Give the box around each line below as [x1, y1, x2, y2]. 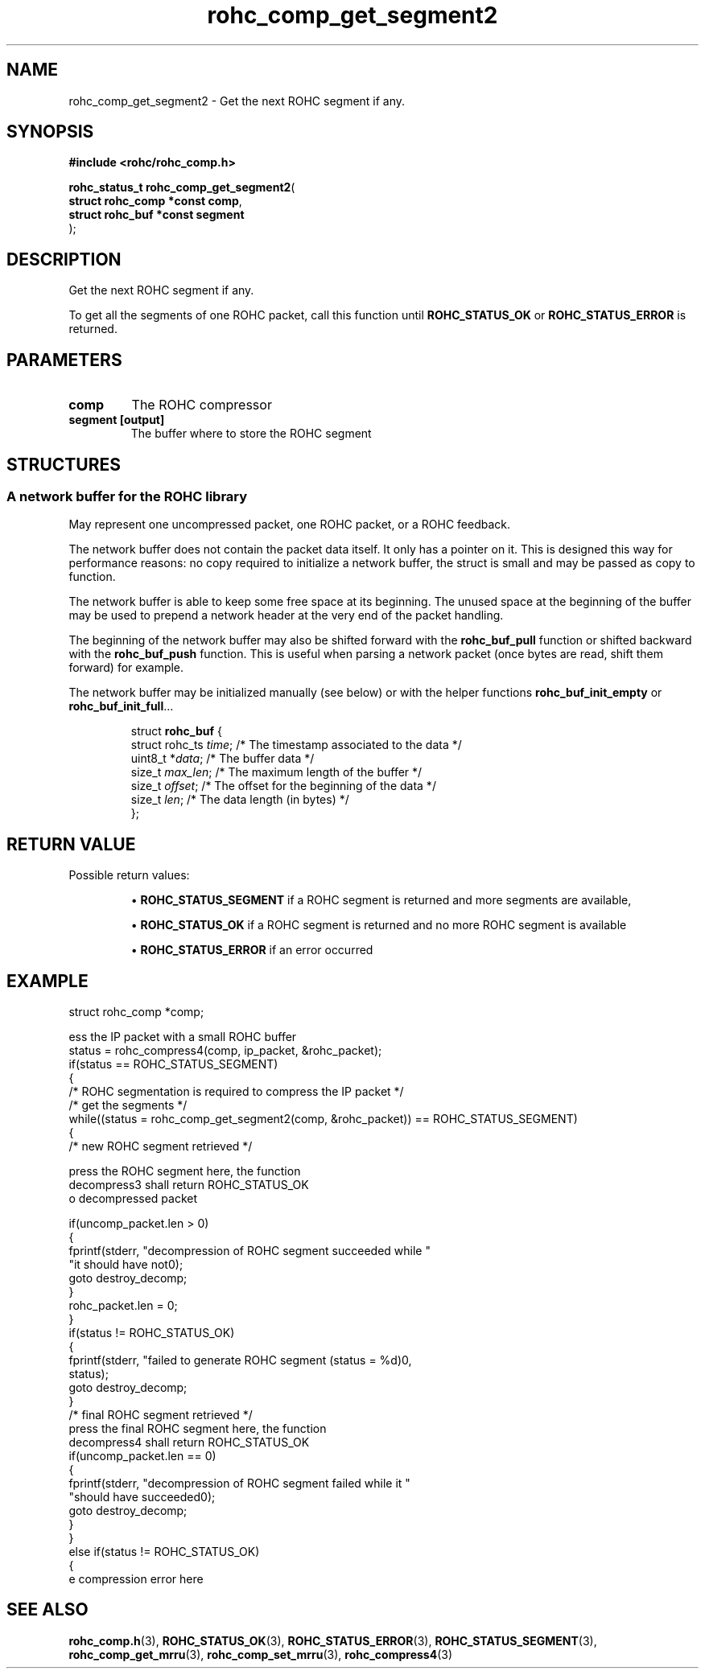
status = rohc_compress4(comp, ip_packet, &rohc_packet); [68, 1043, 382, 1058]
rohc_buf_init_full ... [68, 699, 174, 714]
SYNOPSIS [6, 121, 94, 142]
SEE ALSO [6, 1599, 89, 1620]
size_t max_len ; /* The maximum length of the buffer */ [130, 765, 423, 780]
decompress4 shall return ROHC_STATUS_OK [68, 1435, 310, 1450]
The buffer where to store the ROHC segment [130, 426, 372, 441]
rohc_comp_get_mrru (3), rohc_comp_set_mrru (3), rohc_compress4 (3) [68, 1647, 453, 1661]
